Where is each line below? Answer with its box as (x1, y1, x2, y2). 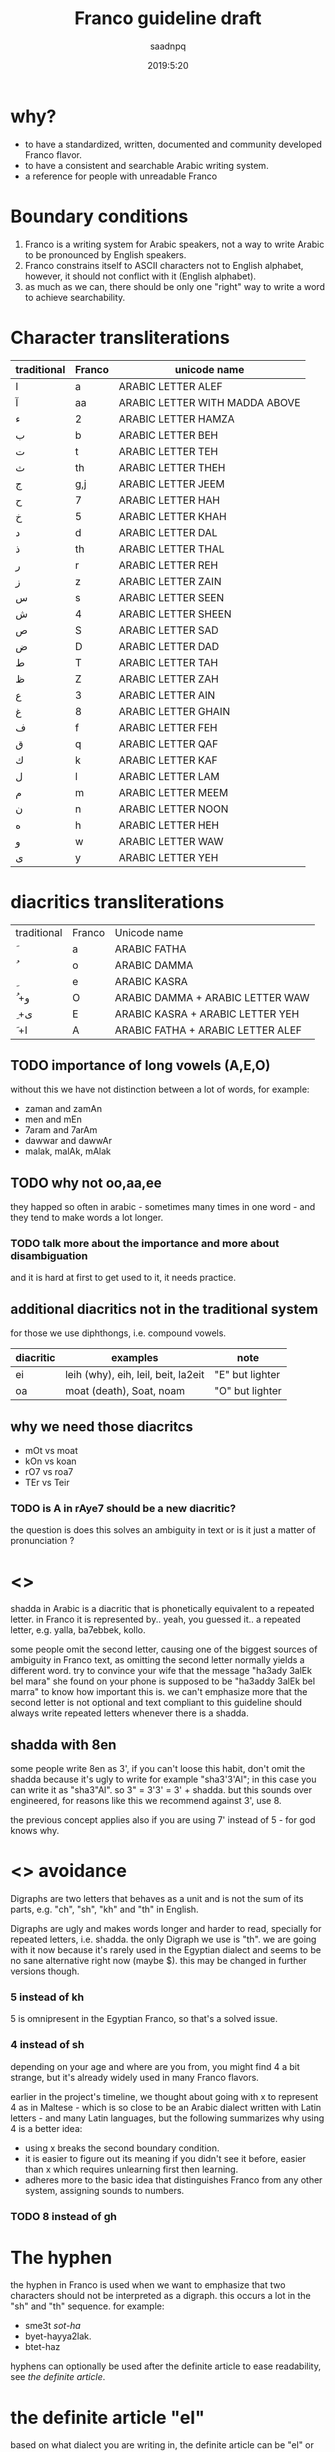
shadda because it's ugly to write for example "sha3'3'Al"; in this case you (10, 1773, 317, 1786)
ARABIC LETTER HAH (118, 493, 220, 507)
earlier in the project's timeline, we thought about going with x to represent (10, 2090, 318, 2102)
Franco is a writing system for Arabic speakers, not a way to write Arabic (24, 238, 325, 250)
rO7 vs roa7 (24, 1466, 74, 1478)
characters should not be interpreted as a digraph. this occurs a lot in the (10, 2290, 312, 2302)
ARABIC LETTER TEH (118, 444, 218, 458)
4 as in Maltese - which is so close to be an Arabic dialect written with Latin (10, 2101, 322, 2113)
